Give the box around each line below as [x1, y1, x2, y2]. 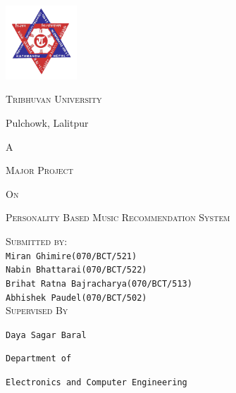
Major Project [6, 163, 74, 177]
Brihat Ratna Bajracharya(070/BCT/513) [6, 278, 192, 289]
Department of [6, 354, 72, 364]
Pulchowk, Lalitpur [6, 116, 89, 130]
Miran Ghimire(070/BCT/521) [6, 251, 137, 261]
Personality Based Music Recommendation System [6, 210, 230, 225]
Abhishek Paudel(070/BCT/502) [6, 292, 147, 303]
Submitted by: [6, 233, 68, 248]
